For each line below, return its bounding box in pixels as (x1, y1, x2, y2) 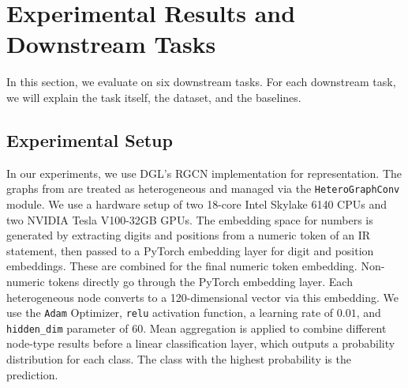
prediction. (6, 366, 58, 382)
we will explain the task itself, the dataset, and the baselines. (6, 89, 301, 105)
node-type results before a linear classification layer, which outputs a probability (6, 335, 395, 352)
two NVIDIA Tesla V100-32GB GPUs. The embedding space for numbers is (6, 211, 373, 228)
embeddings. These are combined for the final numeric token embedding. (6, 258, 357, 274)
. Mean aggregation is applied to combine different (143, 319, 387, 336)
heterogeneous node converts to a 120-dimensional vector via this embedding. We (6, 288, 399, 305)
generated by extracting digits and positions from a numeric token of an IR (6, 227, 371, 243)
